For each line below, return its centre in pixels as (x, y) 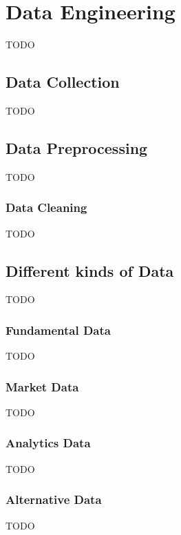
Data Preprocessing (77, 147)
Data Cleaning (46, 207)
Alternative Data (54, 499)
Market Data (42, 386)
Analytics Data (48, 443)
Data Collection (63, 82)
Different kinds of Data (90, 270)
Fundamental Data (58, 330)
